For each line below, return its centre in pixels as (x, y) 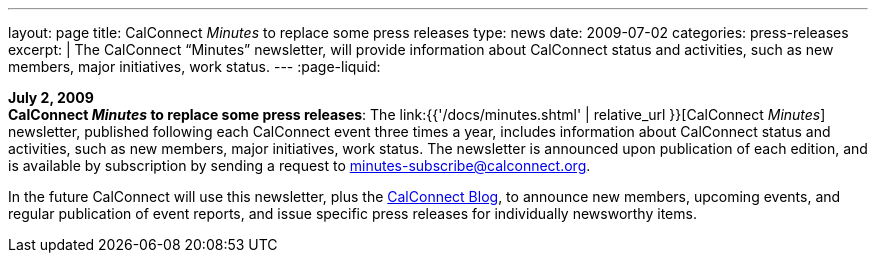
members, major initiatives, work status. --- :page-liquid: (194, 66)
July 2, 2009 (51, 97)
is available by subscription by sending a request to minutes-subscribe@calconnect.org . (299, 165)
